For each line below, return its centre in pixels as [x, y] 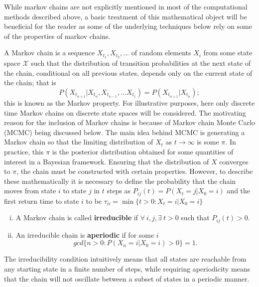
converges [234, 161]
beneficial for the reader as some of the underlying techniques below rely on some [128, 26]
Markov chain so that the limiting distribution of [79, 142]
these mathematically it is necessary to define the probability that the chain [120, 181]
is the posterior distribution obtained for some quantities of [143, 151]
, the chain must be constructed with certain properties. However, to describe [135, 171]
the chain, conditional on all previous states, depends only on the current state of [128, 72]
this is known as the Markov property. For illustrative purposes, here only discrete [129, 103]
